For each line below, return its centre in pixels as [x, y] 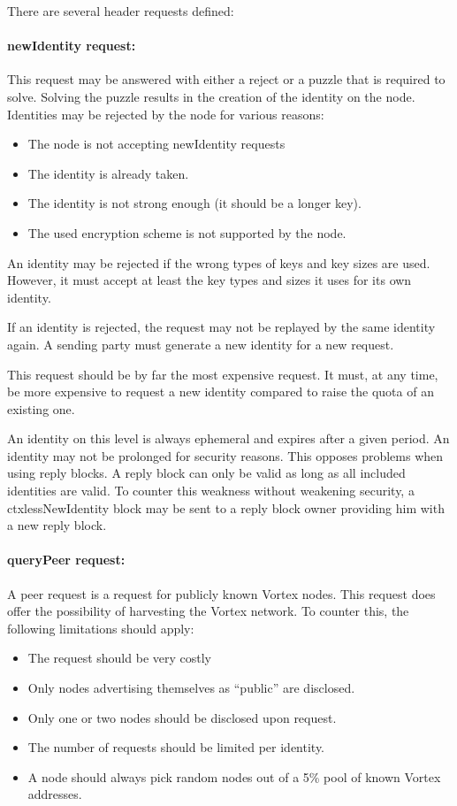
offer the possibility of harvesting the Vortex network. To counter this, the [208, 611]
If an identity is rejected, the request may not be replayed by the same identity [221, 327]
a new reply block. [57, 525]
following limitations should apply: [101, 628]
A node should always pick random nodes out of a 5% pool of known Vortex [234, 776]
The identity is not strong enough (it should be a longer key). [194, 203]
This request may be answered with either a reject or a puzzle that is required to [226, 79]
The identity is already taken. [108, 173]
